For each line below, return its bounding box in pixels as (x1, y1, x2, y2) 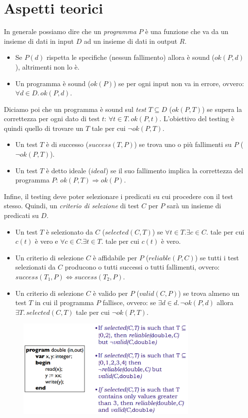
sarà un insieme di (167, 200, 221, 211)
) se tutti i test (195, 252, 239, 262)
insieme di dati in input (4, 36, 74, 46)
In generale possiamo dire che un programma (4, 26, 136, 36)
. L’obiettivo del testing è (159, 113, 234, 124)
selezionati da (15, 262, 56, 272)
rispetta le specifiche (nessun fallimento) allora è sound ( (46, 52, 215, 62)
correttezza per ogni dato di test (4, 113, 100, 124)
